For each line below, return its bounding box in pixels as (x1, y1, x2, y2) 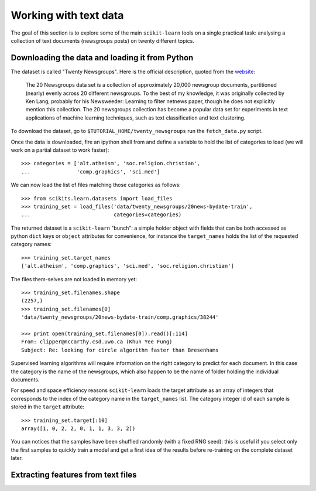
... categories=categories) (21, 212, 182, 218)
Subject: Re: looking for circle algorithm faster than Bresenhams (21, 346, 219, 353)
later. (11, 455, 23, 462)
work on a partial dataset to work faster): (11, 146, 109, 154)
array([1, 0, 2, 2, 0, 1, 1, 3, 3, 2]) (21, 425, 136, 432)
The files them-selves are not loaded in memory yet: (11, 275, 138, 282)
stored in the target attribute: (11, 403, 85, 410)
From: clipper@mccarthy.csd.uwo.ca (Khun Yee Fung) (21, 339, 173, 345)
